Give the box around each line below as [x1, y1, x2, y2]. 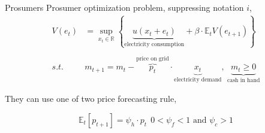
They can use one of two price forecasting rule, [5, 92, 177, 105]
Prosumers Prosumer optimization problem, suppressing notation [5, 1, 244, 13]
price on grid [136, 55, 169, 62]
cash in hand [227, 77, 260, 83]
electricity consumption [124, 41, 185, 48]
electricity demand [174, 76, 222, 83]
